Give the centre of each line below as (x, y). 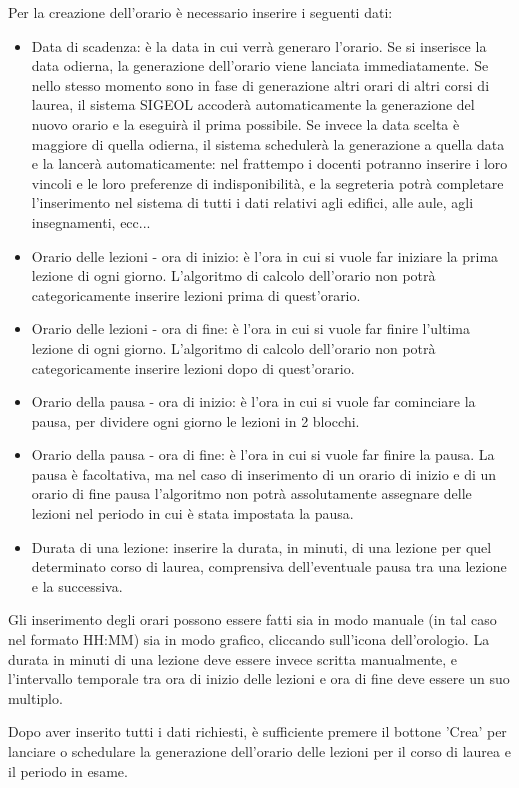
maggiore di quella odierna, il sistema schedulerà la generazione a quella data (268, 143)
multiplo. (35, 697)
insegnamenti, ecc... (91, 221)
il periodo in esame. (68, 770)
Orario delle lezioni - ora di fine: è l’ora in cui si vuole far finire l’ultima (251, 328)
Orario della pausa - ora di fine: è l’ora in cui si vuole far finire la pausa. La (263, 454)
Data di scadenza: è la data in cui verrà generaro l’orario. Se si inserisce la (259, 45)
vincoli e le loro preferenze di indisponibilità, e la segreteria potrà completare (267, 182)
